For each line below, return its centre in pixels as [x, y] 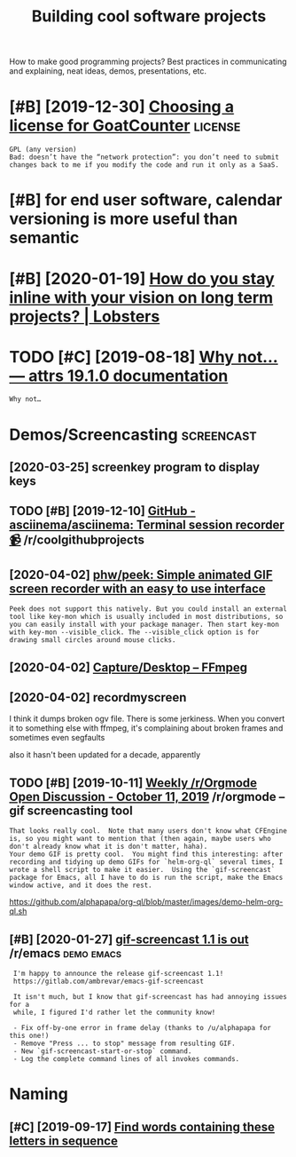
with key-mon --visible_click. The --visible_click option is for [134, 632]
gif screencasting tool [71, 810]
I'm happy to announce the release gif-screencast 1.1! [118, 974]
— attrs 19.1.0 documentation [119, 376]
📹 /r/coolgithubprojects [77, 540]
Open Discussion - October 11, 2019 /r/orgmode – [147, 796]
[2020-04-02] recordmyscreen [98, 697]
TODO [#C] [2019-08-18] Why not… [144, 357]
